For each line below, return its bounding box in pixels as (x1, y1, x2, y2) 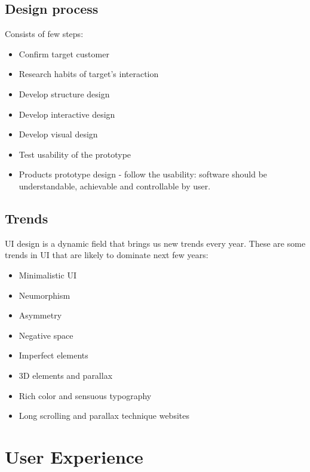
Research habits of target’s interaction (19, 68, 159, 80)
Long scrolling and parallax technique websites (19, 409, 189, 422)
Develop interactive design (19, 108, 115, 120)
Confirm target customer (19, 47, 109, 60)
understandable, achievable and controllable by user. (19, 179, 211, 192)
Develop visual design (19, 128, 98, 140)
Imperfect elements (19, 349, 88, 361)
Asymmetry (19, 309, 62, 321)
